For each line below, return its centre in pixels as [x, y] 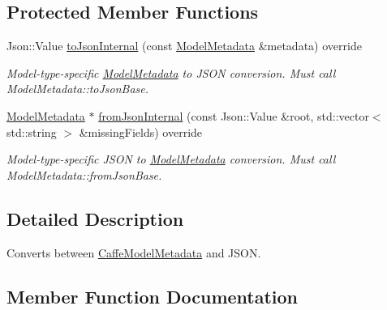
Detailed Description [95, 218]
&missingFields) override [141, 132]
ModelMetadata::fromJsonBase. [84, 174]
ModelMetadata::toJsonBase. [78, 89]
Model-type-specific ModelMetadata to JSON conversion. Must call [171, 72]
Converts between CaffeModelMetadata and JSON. [134, 252]
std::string [32, 132]
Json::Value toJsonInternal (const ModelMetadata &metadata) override [184, 46]
